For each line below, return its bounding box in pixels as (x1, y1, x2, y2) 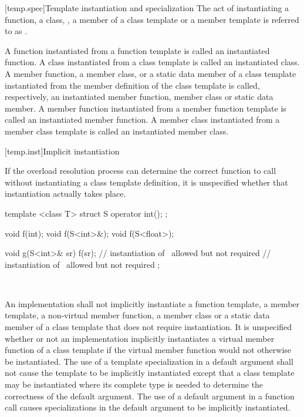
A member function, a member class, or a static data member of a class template (5, 67, 296, 79)
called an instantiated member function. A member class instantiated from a (5, 113, 280, 126)
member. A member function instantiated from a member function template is (5, 102, 286, 114)
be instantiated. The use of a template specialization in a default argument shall (5, 355, 293, 367)
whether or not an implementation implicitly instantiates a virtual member (5, 332, 275, 344)
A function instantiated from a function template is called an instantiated (5, 44, 270, 56)
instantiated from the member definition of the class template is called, (5, 79, 260, 91)
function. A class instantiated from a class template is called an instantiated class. (5, 56, 300, 68)
